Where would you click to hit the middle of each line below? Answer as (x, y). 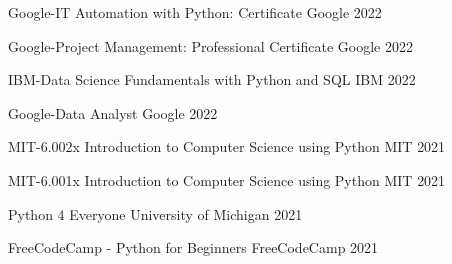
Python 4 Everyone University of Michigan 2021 (155, 213)
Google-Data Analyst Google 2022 (113, 112)
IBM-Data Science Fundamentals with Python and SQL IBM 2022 (212, 79)
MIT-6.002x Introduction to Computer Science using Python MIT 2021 (227, 146)
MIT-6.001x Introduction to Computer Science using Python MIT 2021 (227, 179)
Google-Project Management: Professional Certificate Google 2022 (210, 45)
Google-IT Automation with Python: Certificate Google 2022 (195, 12)
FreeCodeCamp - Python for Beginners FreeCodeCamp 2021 (193, 247)
